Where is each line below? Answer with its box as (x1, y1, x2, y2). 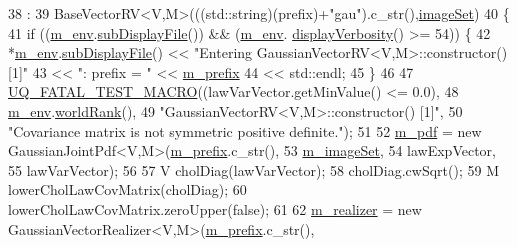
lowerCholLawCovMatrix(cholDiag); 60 (8, 179, 247, 200)
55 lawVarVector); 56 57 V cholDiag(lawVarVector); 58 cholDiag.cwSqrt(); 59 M (8, 159, 499, 180)
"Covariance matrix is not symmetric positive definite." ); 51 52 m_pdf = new (8, 120, 482, 141)
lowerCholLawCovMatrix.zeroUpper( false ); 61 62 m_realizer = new (8, 198, 422, 219)
